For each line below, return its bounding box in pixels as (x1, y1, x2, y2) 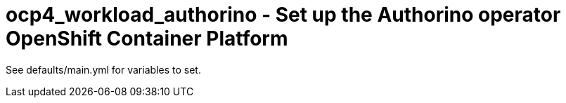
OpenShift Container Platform (6, 27, 288, 50)
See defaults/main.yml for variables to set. (6, 63, 201, 76)
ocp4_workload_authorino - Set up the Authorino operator (6, 3, 561, 27)
